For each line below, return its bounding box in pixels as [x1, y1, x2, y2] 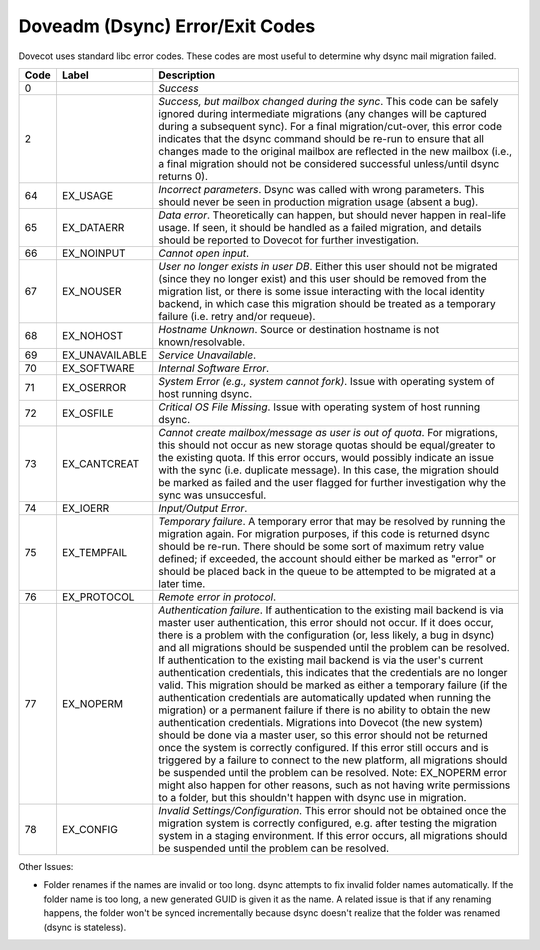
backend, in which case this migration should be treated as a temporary [158, 296, 496, 310]
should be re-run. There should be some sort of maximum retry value [158, 539, 485, 553]
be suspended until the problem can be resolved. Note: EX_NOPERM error [158, 765, 507, 779]
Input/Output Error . [158, 501, 248, 515]
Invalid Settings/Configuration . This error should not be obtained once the [158, 803, 507, 817]
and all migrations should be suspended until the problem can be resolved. [158, 640, 510, 654]
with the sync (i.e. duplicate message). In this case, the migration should [158, 463, 500, 477]
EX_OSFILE [61, 406, 114, 420]
